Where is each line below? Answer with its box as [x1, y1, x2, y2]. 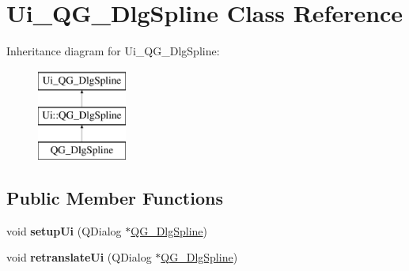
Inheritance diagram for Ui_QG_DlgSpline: [6, 43, 220, 59]
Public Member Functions [6, 186, 223, 210]
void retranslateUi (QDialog [6, 249, 152, 265]
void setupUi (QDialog [6, 222, 122, 239]
